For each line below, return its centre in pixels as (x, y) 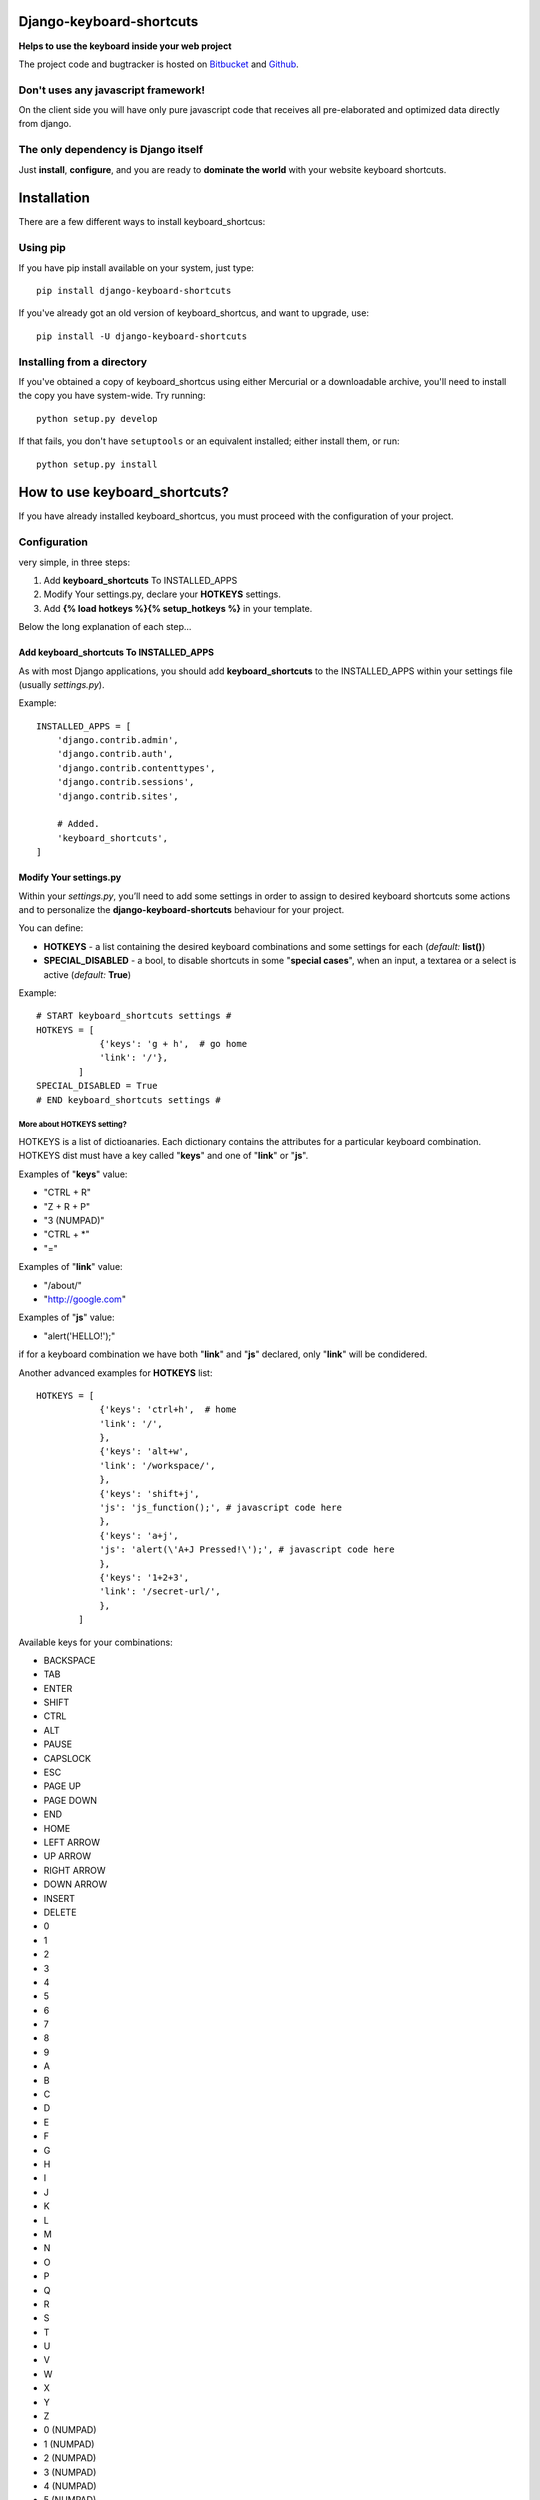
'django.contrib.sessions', (125, 782)
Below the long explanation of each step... (105, 627)
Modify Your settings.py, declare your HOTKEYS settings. (162, 594)
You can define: (51, 928)
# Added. (78, 824)
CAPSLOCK (67, 1758)
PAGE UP (62, 1786)
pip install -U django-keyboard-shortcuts (142, 336)
